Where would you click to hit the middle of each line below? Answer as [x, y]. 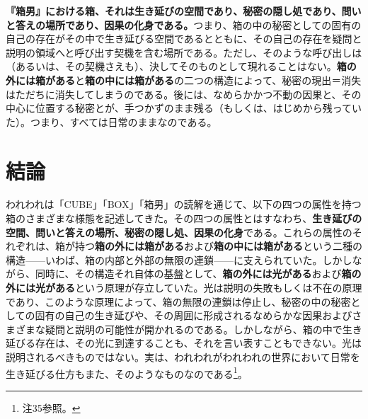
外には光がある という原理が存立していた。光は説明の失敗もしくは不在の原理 [184, 288]
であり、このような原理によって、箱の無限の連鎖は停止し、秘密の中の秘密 [178, 301]
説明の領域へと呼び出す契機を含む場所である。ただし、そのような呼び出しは [184, 52]
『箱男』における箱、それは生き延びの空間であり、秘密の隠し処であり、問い [184, 11]
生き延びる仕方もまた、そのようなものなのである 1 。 [127, 372]
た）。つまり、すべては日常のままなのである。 [111, 121]
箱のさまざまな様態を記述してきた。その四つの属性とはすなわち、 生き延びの [184, 218]
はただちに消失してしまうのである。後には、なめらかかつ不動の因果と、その [184, 94]
